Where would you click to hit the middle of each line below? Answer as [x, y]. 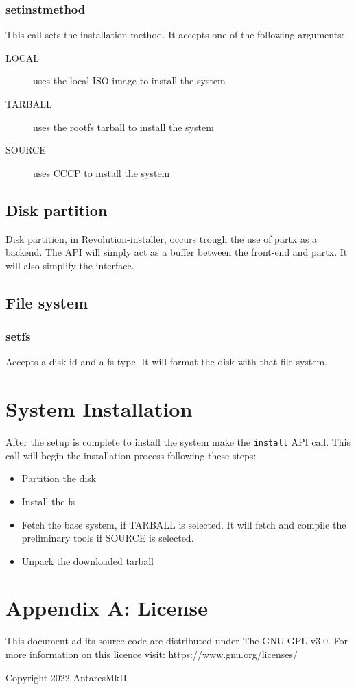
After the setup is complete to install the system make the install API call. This [178, 442]
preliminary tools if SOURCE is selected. [108, 538]
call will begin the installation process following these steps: [131, 455]
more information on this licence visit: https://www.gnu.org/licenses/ [152, 654]
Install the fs [48, 501]
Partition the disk [59, 478]
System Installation [99, 409]
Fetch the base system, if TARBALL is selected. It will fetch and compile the [184, 524]
